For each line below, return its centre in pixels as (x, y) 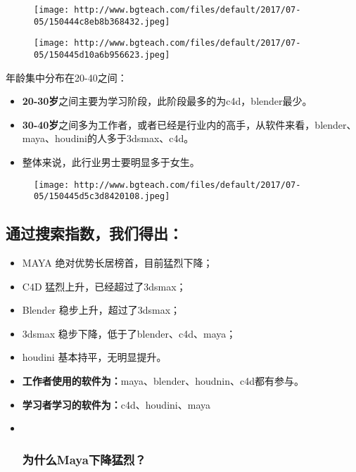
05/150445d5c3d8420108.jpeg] (102, 197)
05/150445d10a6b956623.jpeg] (102, 55)
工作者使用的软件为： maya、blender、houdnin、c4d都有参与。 (163, 381)
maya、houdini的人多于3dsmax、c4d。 (108, 138)
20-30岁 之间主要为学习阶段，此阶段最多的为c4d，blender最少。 (167, 101)
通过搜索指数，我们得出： (94, 233)
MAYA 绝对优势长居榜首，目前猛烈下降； (117, 263)
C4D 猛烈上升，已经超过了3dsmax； (104, 286)
